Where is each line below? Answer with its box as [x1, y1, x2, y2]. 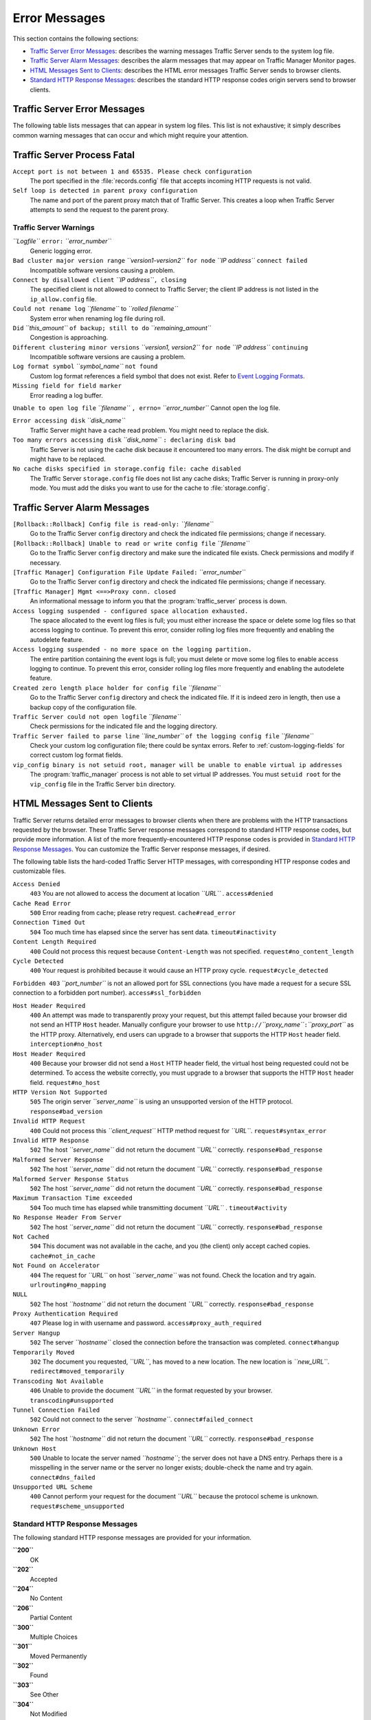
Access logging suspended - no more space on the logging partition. [12, 645, 252, 654]
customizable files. [12, 867, 67, 875]
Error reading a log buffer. [30, 391, 103, 399]
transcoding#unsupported [30, 1397, 113, 1404]
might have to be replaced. [30, 455, 106, 463]
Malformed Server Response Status [12, 1175, 129, 1183]
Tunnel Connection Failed [12, 1406, 100, 1414]
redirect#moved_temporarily [30, 1368, 125, 1375]
